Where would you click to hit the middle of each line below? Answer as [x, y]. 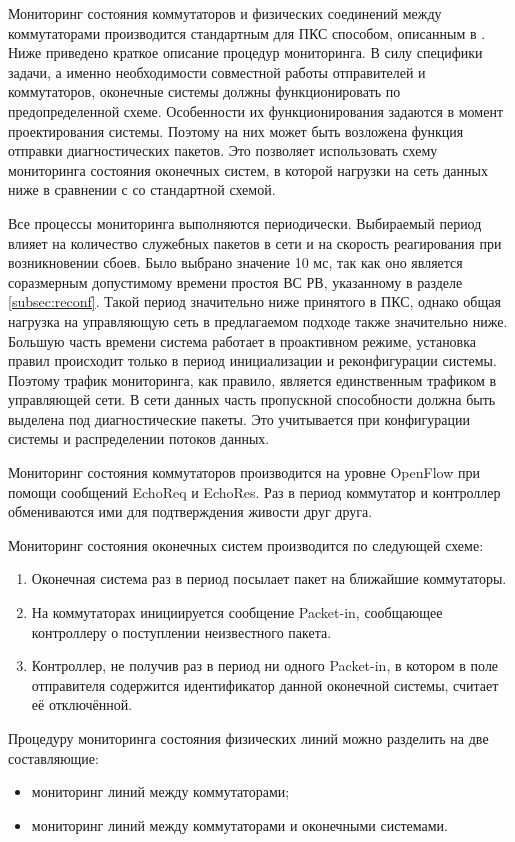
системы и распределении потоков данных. [139, 438]
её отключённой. [82, 704]
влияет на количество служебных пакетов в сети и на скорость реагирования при [255, 242]
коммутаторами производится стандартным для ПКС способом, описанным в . [247, 32]
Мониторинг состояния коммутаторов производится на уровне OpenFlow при [244, 472]
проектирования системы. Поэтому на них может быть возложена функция [236, 130]
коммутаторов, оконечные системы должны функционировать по [204, 91]
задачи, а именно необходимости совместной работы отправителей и [217, 71]
